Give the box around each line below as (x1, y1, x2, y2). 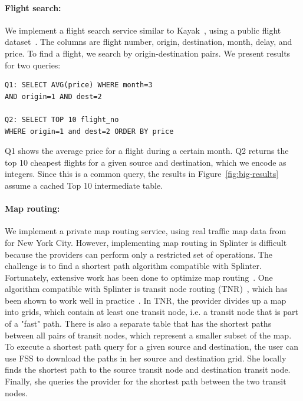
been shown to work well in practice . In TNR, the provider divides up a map (5, 294, 286, 306)
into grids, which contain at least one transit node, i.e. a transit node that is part (5, 305, 298, 318)
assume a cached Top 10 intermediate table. (5, 179, 163, 191)
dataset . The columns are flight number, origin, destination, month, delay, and (5, 35, 292, 48)
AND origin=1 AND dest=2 (5, 92, 102, 101)
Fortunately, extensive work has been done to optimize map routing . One (5, 271, 273, 283)
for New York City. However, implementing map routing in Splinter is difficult (5, 236, 287, 248)
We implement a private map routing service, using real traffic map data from (5, 225, 286, 237)
